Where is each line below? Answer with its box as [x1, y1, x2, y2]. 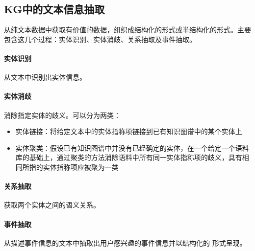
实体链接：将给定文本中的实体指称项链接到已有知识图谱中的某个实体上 [15, 126, 242, 137]
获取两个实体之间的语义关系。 [4, 200, 100, 210]
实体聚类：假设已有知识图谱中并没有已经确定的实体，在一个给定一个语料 [15, 142, 249, 153]
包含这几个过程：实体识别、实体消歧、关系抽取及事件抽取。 [4, 34, 196, 44]
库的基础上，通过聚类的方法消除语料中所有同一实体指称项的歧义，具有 [15, 152, 242, 162]
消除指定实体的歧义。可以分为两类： [4, 110, 121, 120]
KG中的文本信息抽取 [4, 1, 105, 17]
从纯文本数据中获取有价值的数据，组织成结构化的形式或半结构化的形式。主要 [4, 24, 251, 35]
